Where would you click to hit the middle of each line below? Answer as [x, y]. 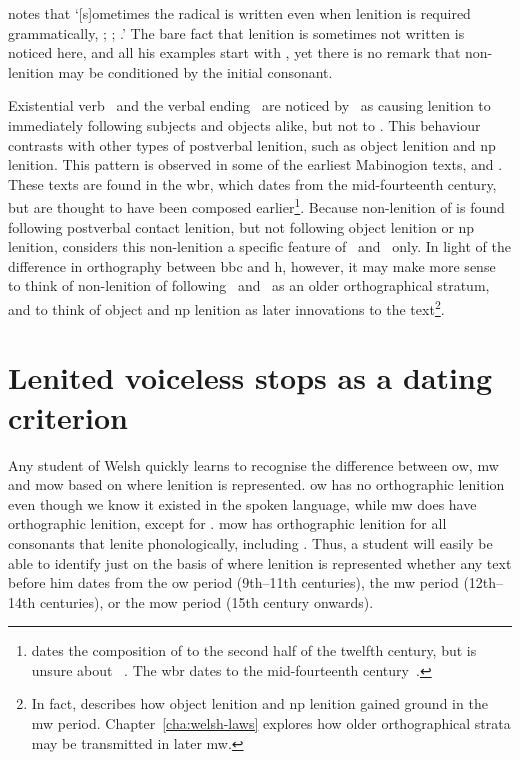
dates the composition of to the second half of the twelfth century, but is [254, 650]
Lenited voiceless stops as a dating [250, 377]
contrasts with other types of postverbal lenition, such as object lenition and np [252, 144]
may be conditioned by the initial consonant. [195, 71]
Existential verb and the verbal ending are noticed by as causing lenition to [249, 105]
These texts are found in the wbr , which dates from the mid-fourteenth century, [252, 183]
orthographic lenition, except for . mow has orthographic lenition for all [227, 523]
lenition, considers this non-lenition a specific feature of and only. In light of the [259, 246]
